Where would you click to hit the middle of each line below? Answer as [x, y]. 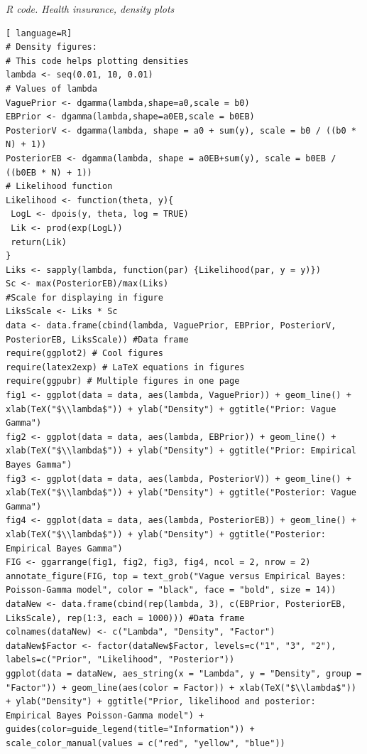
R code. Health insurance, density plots [90, 9]
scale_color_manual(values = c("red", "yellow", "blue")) [146, 743]
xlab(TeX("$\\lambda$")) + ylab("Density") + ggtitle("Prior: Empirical [181, 451]
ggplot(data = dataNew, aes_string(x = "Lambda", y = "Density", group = [184, 673]
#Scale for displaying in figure [84, 297]
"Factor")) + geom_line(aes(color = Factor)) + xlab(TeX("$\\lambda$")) [181, 688]
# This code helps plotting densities [97, 61]
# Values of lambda [51, 88]
